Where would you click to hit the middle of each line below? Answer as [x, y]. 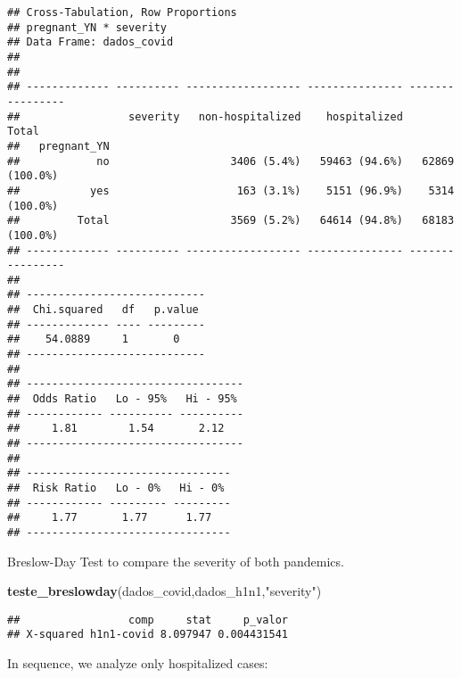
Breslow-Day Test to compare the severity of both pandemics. [176, 561]
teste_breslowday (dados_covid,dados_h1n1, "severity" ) [165, 591]
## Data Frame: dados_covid [91, 42]
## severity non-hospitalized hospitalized [205, 116]
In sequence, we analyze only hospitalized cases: [138, 663]
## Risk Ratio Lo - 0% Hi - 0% [116, 488]
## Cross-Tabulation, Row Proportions [122, 12]
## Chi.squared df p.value [103, 310]
